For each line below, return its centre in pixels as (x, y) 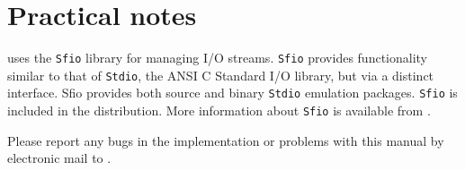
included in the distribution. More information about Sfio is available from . (219, 110)
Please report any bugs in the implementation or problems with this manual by (226, 140)
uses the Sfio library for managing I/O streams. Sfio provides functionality (218, 58)
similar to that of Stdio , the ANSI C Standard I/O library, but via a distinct (221, 75)
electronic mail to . (59, 158)
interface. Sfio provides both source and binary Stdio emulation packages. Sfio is (232, 93)
